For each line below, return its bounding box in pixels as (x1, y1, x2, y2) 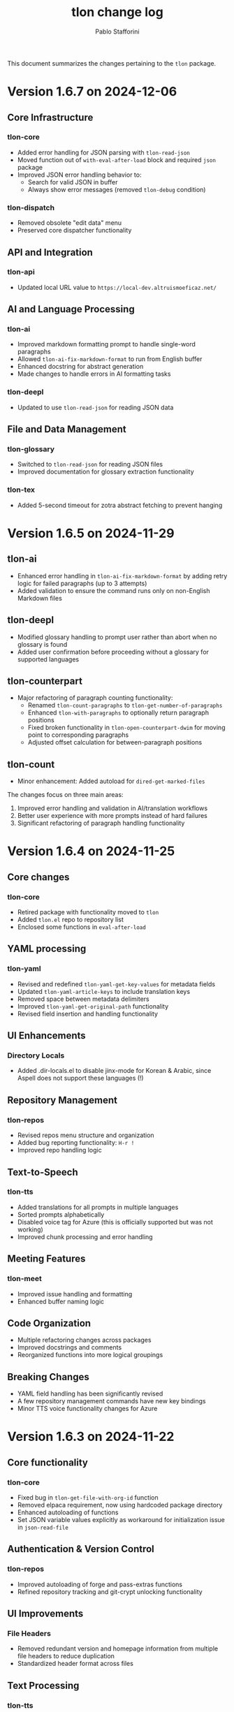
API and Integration (7, 246, 93, 258)
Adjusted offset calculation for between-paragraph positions (27, 738, 203, 747)
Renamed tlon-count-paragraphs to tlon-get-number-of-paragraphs (27, 701, 223, 710)
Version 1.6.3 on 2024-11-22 (7, 1429, 175, 1444)
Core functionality (7, 1456, 89, 1468)
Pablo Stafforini (95, 27, 140, 36)
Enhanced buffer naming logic (17, 1297, 105, 1305)
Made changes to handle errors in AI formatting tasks (17, 370, 171, 378)
